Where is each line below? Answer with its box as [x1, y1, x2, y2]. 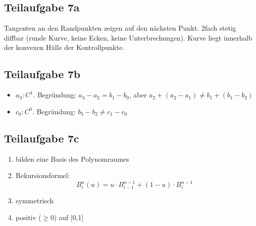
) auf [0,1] [53, 212, 84, 222]
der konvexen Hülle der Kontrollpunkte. [4, 42, 124, 52]
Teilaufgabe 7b [4, 66, 81, 82]
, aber [129, 90, 147, 100]
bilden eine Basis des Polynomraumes [15, 153, 129, 164]
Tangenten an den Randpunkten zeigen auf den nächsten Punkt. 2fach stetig [4, 23, 236, 33]
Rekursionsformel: [15, 170, 70, 181]
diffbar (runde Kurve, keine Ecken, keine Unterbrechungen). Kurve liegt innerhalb [4, 32, 253, 43]
